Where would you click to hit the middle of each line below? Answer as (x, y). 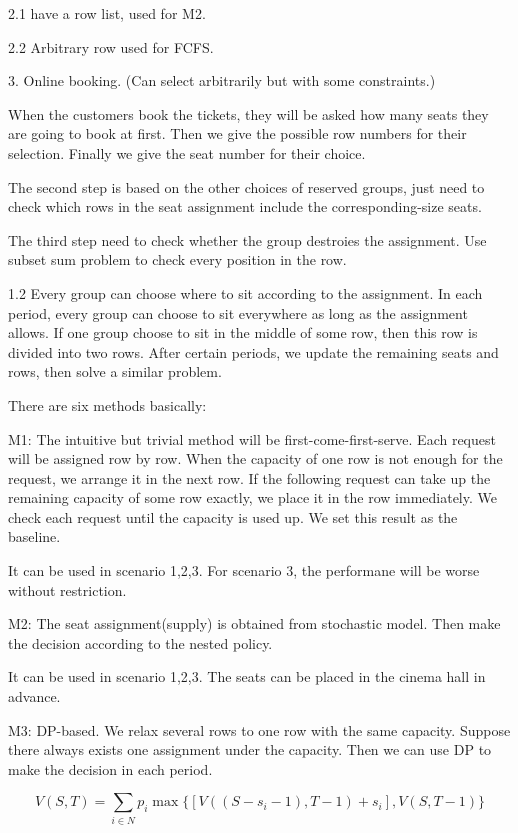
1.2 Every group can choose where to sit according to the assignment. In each (245, 292)
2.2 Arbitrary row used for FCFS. (111, 46)
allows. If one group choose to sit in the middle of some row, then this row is (243, 332)
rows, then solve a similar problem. (115, 371)
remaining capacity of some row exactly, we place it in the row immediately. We (252, 497)
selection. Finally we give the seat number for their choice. (187, 152)
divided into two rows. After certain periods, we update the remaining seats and (253, 351)
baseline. (34, 536)
